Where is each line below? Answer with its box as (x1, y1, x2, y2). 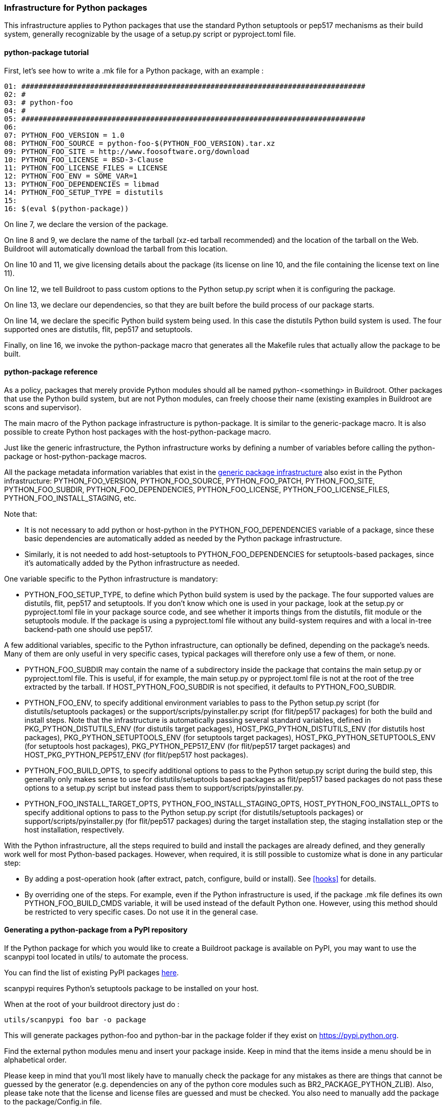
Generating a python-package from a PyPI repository (4, 925, 188, 935)
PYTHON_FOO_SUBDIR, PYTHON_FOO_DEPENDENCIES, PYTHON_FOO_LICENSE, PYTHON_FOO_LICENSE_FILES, (4, 485, 390, 494)
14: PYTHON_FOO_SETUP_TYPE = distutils (4, 188, 163, 196)
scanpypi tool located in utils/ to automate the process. (4, 952, 189, 962)
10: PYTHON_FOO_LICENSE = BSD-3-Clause (4, 155, 163, 164)
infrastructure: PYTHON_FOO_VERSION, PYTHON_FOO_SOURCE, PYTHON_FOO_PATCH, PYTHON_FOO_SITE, (4, 476, 375, 485)
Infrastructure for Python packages (4, 3, 147, 13)
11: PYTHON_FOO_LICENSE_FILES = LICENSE (4, 163, 168, 172)
